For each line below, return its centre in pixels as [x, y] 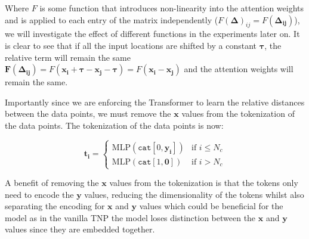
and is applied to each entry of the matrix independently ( [112, 19]
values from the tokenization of [238, 114]
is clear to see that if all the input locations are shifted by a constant [131, 45]
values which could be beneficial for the [211, 206]
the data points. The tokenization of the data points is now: [114, 125]
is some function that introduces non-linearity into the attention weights [172, 8]
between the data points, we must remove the [88, 114]
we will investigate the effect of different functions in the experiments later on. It [152, 34]
